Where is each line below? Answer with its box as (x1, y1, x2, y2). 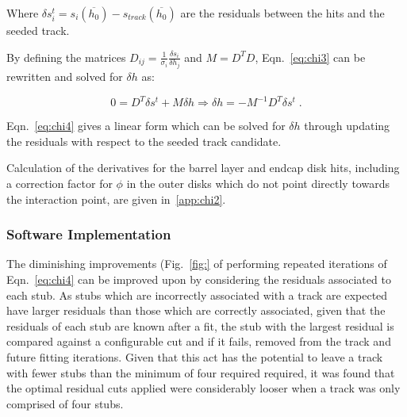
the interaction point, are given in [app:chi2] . (6, 190, 226, 207)
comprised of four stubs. (6, 395, 124, 411)
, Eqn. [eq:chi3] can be (255, 48, 366, 65)
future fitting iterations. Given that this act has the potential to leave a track (6, 348, 383, 365)
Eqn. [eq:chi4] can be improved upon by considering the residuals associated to (6, 270, 391, 287)
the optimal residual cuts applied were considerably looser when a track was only (6, 380, 401, 396)
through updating (304, 117, 390, 134)
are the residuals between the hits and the (180, 5, 385, 21)
